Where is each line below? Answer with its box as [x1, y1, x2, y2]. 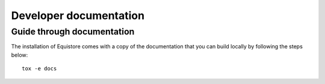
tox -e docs [22, 66, 57, 72]
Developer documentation [11, 9, 144, 22]
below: [11, 51, 28, 58]
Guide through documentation [11, 26, 135, 37]
